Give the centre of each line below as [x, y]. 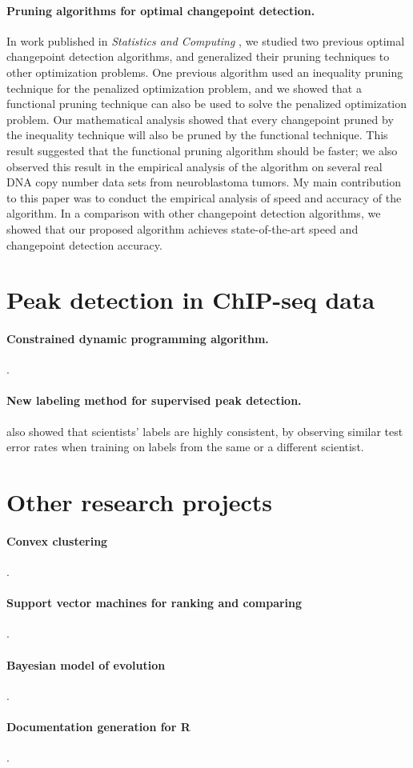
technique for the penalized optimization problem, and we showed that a [184, 88]
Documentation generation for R [98, 726]
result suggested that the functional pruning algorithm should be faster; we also [202, 150]
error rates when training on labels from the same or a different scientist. [185, 447]
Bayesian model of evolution [86, 664]
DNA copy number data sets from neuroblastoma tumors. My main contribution [204, 182]
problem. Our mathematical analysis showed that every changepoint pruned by [200, 119]
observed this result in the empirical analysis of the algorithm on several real [194, 166]
